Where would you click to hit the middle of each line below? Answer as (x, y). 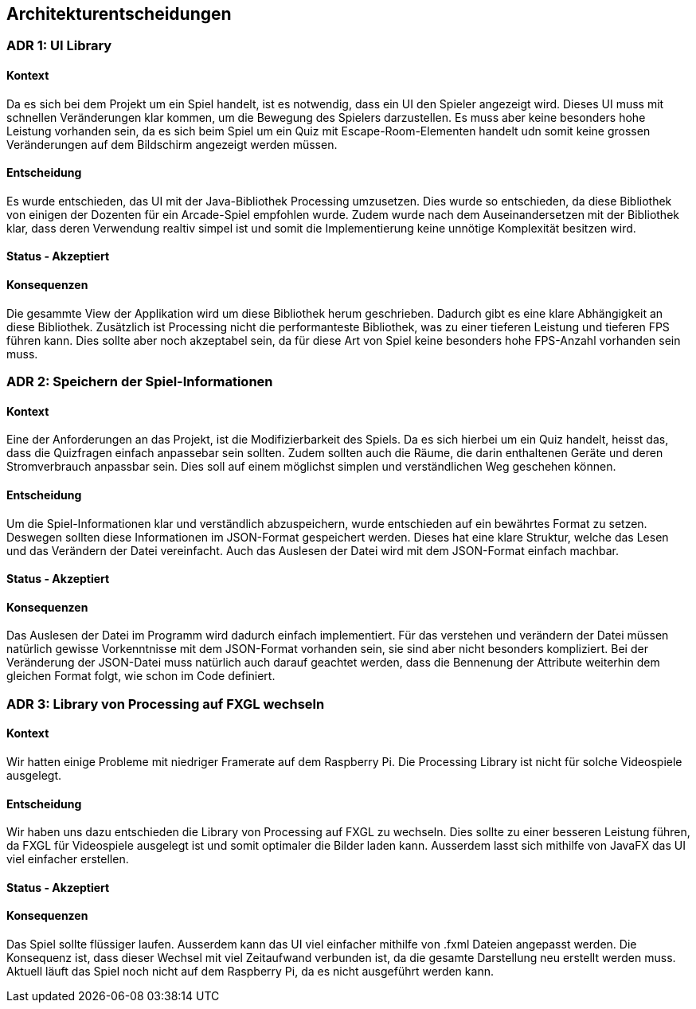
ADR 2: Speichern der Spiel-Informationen (140, 382)
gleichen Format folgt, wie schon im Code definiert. (141, 676)
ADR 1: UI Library (59, 46)
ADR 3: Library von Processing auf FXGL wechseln (166, 704)
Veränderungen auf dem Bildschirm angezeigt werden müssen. (172, 144)
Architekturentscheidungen (119, 14)
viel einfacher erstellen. (68, 859)
